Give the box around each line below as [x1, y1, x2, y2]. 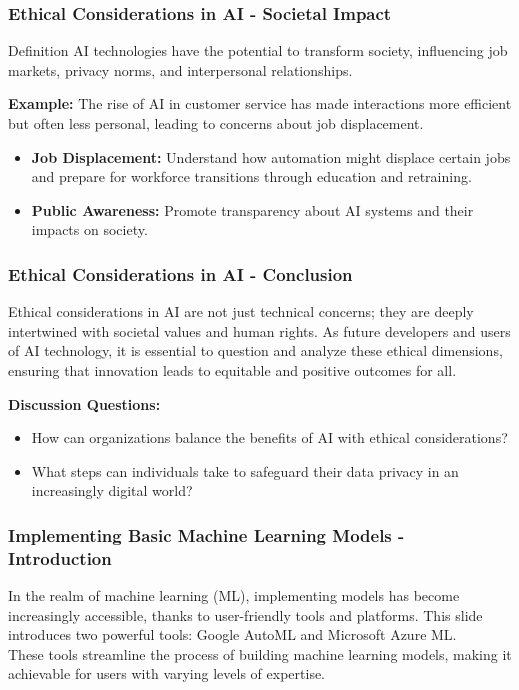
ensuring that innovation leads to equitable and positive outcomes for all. [8, 359, 457, 380]
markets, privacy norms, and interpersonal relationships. [8, 59, 353, 80]
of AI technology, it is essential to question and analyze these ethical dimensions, [8, 340, 503, 361]
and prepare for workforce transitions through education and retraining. [31, 166, 472, 187]
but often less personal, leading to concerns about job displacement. [8, 113, 424, 133]
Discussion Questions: [8, 393, 161, 414]
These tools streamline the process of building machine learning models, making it [8, 643, 512, 664]
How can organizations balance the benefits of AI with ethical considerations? [31, 427, 508, 448]
